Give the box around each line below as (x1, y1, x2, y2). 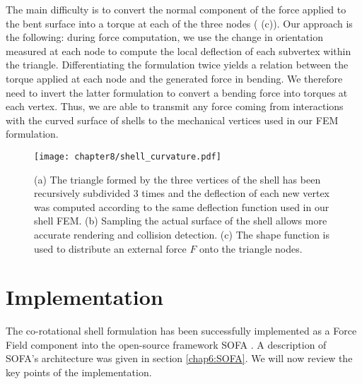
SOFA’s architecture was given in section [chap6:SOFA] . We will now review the (6, 351, 353, 366)
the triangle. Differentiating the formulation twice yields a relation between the (6, 57, 349, 72)
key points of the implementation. (6, 365, 152, 380)
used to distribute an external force (34, 241, 187, 256)
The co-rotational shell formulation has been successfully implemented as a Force (6, 323, 357, 338)
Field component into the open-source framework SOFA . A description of (6, 337, 327, 352)
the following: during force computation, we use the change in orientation (6, 30, 323, 44)
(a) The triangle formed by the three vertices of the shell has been (34, 172, 321, 186)
